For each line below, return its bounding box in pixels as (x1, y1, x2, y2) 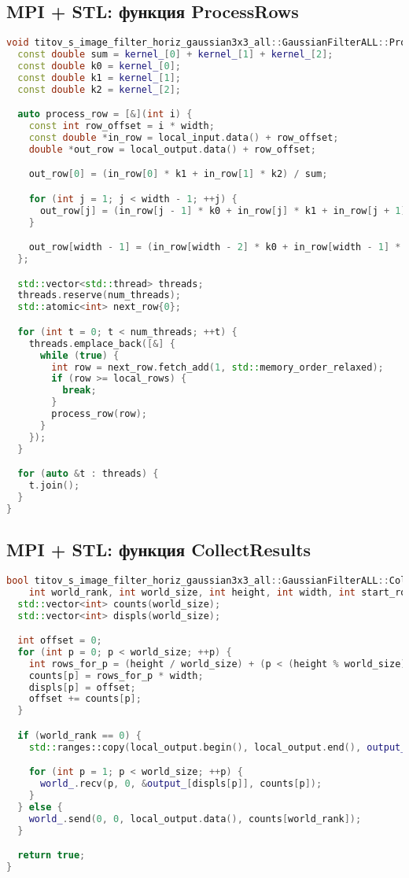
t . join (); (28, 480, 80, 492)
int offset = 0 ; (17, 635, 102, 647)
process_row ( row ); (51, 408, 148, 420)
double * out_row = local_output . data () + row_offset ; (28, 143, 316, 155)
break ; (62, 385, 97, 397)
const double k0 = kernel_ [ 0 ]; (17, 60, 182, 72)
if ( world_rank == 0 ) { (17, 729, 142, 741)
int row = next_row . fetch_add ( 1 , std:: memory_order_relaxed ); (51, 361, 384, 373)
